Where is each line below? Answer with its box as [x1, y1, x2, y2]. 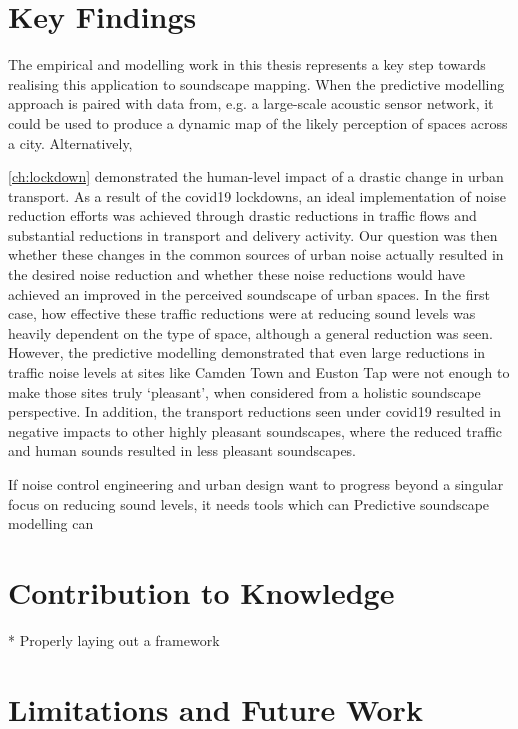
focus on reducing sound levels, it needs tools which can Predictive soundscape [8, 493, 490, 514]
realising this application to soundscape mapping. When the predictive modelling [8, 73, 505, 94]
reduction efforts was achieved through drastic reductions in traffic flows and [8, 205, 477, 226]
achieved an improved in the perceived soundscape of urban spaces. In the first [8, 283, 490, 304]
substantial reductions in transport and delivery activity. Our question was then [8, 224, 498, 245]
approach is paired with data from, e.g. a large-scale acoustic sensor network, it [8, 93, 494, 114]
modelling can [8, 513, 94, 534]
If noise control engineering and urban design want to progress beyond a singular [8, 474, 504, 494]
